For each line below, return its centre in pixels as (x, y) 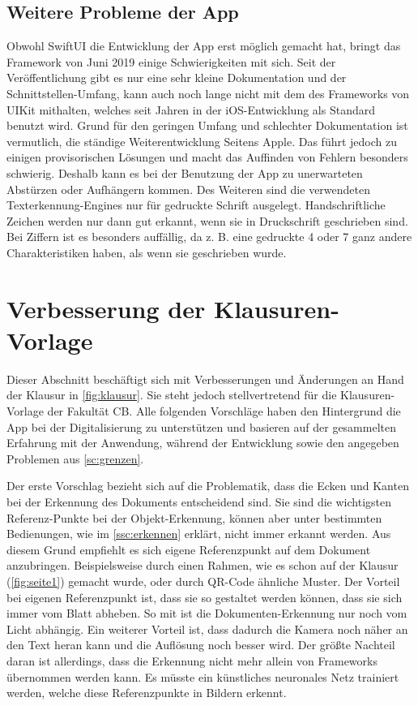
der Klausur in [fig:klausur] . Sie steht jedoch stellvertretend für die (172, 395)
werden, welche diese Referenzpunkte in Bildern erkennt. (147, 693)
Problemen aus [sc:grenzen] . (75, 458)
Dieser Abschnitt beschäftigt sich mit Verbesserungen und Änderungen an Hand (205, 379)
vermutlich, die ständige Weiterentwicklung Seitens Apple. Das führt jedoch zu (202, 141)
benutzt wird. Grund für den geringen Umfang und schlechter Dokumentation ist (207, 125)
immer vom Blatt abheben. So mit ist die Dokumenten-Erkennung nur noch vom (207, 613)
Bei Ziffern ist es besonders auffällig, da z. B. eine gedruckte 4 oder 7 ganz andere (209, 237)
